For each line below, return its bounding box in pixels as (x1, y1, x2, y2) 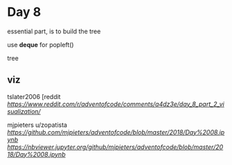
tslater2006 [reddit (7, 92, 61, 101)
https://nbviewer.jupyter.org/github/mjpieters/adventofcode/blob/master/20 (7, 143, 224, 151)
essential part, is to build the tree (7, 27, 101, 35)
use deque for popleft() (7, 40, 74, 49)
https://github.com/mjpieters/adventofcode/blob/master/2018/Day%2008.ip (7, 128, 225, 136)
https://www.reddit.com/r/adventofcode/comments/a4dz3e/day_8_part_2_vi (7, 100, 225, 108)
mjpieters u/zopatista (7, 121, 68, 129)
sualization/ (7, 107, 41, 115)
